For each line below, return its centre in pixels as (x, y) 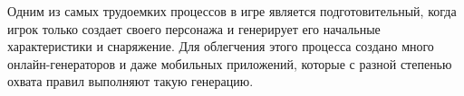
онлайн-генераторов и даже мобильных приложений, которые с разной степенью (230, 63)
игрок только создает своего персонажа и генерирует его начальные (194, 28)
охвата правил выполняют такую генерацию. (130, 81)
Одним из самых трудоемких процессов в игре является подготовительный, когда (232, 11)
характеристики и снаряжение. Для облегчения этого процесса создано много (221, 46)
